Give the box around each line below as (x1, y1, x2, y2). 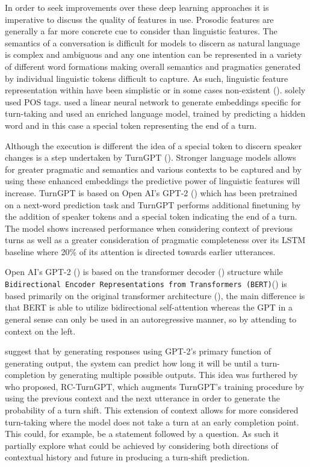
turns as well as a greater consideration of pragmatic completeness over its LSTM (5, 233, 306, 246)
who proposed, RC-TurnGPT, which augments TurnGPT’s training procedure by (5, 380, 305, 392)
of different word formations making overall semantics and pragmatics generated (5, 60, 301, 72)
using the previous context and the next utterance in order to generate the (5, 392, 280, 404)
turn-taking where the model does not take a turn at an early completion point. (5, 415, 299, 428)
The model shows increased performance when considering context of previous (5, 221, 293, 234)
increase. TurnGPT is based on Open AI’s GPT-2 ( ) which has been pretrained (5, 186, 297, 199)
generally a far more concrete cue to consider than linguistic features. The (5, 25, 277, 37)
